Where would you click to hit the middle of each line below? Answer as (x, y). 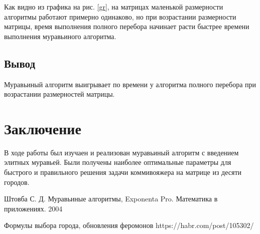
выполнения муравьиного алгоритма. (60, 36)
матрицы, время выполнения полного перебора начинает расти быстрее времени (127, 26)
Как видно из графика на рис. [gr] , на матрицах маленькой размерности (114, 7)
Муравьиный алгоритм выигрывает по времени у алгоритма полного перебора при (130, 84)
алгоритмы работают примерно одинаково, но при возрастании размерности (120, 16)
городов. (17, 182)
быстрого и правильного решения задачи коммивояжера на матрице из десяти (123, 172)
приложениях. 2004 (33, 208)
